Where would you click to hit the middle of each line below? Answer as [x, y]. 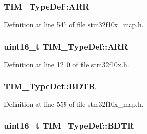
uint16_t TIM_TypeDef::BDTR [69, 126]
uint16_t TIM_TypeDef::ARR [66, 46]
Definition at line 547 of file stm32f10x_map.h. [74, 25]
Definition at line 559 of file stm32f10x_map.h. [74, 104]
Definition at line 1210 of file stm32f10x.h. [66, 64]
